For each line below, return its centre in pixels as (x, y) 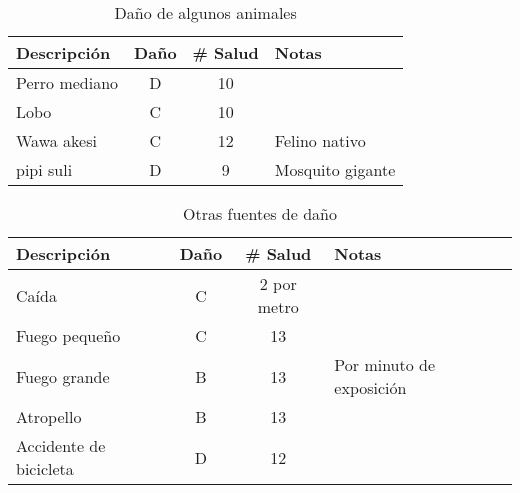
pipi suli (44, 169)
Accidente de (61, 445)
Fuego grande (63, 376)
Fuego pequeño (68, 335)
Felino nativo (320, 140)
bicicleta (45, 468)
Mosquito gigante (335, 169)
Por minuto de (385, 364)
